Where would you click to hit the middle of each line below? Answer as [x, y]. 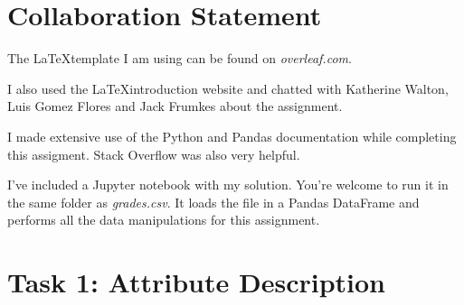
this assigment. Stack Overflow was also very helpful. [154, 154]
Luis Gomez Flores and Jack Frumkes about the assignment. [175, 106]
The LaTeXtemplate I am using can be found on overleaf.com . [180, 58]
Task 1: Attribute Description [197, 282]
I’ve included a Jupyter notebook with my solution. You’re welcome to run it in [228, 185]
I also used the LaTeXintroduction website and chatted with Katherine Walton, [228, 88]
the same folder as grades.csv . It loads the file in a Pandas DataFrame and [213, 202]
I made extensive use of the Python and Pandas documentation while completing [232, 136]
